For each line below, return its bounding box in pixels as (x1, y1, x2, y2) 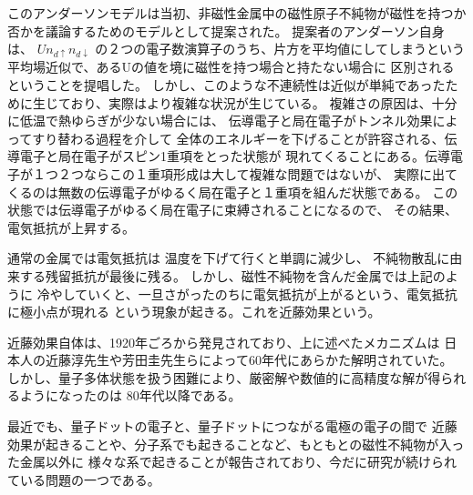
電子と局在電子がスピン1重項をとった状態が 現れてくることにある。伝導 (19, 146, 451, 166)
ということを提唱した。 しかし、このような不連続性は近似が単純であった (7, 75, 446, 94)
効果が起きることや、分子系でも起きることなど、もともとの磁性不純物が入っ (7, 434, 465, 453)
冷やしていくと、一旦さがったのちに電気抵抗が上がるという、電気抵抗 (36, 284, 458, 303)
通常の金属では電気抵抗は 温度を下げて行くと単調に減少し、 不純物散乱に (7, 248, 450, 268)
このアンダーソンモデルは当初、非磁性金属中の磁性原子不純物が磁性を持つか (7, 4, 467, 22)
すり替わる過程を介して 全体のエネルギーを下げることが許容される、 (32, 128, 445, 147)
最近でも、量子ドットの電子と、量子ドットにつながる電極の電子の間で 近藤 (7, 417, 458, 436)
